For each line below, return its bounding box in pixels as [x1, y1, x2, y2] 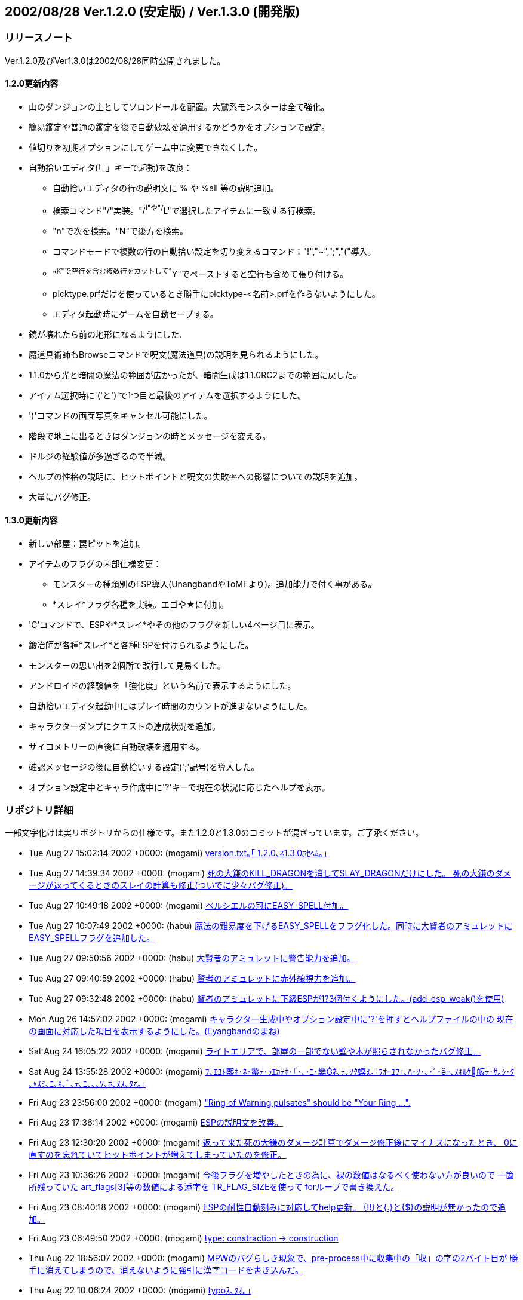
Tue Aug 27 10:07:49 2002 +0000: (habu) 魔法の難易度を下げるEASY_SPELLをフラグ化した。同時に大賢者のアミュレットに [29, 921, 513, 931]
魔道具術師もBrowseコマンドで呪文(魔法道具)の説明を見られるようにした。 [29, 349, 324, 360]
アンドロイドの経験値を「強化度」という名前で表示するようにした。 [29, 680, 296, 691]
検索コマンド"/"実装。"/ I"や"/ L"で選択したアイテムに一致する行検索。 [53, 204, 321, 216]
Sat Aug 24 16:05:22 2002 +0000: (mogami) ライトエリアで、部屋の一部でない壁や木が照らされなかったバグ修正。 [29, 1046, 481, 1057]
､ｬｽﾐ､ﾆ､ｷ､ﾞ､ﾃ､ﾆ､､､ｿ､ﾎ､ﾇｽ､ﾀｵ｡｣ [29, 1078, 146, 1089]
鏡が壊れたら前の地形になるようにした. [29, 329, 182, 340]
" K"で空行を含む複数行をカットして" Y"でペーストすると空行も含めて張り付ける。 [53, 266, 349, 279]
